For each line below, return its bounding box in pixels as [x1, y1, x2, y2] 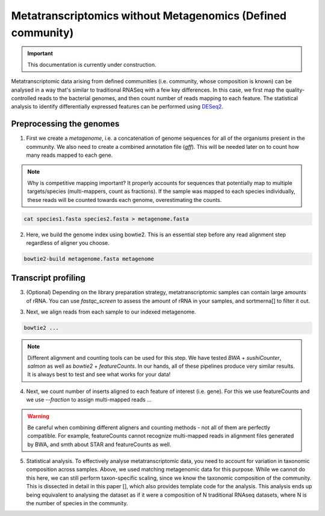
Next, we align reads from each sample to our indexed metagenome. [26, 308, 197, 316]
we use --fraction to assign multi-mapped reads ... [26, 396, 152, 403]
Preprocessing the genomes [11, 119, 120, 129]
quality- [285, 86, 305, 93]
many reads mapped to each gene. [26, 151, 113, 159]
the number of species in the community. [26, 500, 128, 506]
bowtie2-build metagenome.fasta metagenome [23, 255, 155, 262]
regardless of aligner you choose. [26, 239, 110, 247]
